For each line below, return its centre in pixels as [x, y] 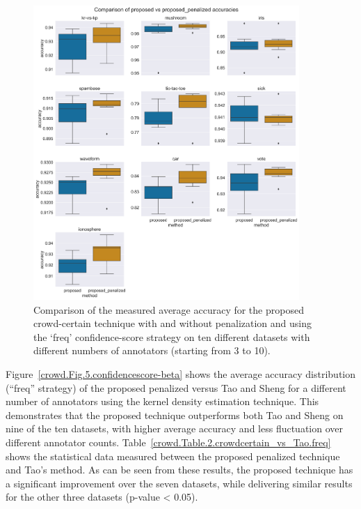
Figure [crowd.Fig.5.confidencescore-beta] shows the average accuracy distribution [181, 373]
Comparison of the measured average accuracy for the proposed [169, 309]
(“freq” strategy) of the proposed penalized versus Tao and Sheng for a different [176, 387]
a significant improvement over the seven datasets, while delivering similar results [179, 483]
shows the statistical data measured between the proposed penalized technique [173, 456]
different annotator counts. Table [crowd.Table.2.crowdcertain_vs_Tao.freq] [168, 442]
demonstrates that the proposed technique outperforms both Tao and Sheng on [175, 415]
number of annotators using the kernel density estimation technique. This [162, 401]
